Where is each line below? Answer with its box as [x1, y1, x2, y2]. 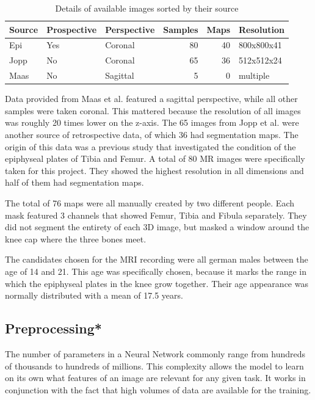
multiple [239, 69, 270, 82]
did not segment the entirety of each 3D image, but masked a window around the [5, 220, 310, 233]
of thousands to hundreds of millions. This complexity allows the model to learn [5, 359, 304, 372]
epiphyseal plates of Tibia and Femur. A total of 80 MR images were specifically [5, 152, 305, 165]
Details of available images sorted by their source [55, 2, 239, 14]
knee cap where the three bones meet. [5, 232, 147, 245]
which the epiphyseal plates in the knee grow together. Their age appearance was [5, 277, 308, 289]
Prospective [46, 23, 97, 35]
